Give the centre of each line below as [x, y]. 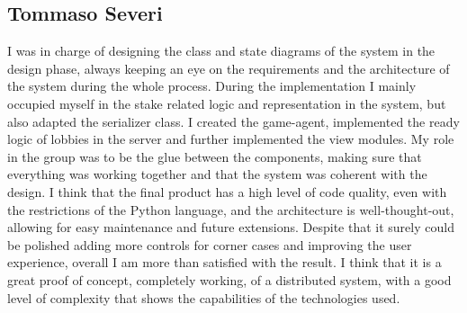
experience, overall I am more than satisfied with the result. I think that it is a [225, 262]
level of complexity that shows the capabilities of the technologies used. [204, 297]
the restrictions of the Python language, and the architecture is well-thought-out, [231, 209]
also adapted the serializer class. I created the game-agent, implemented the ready [233, 121]
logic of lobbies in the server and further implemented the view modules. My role [231, 139]
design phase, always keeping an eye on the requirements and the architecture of [229, 68]
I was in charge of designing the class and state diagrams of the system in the [221, 51]
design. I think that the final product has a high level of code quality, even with [227, 191]
